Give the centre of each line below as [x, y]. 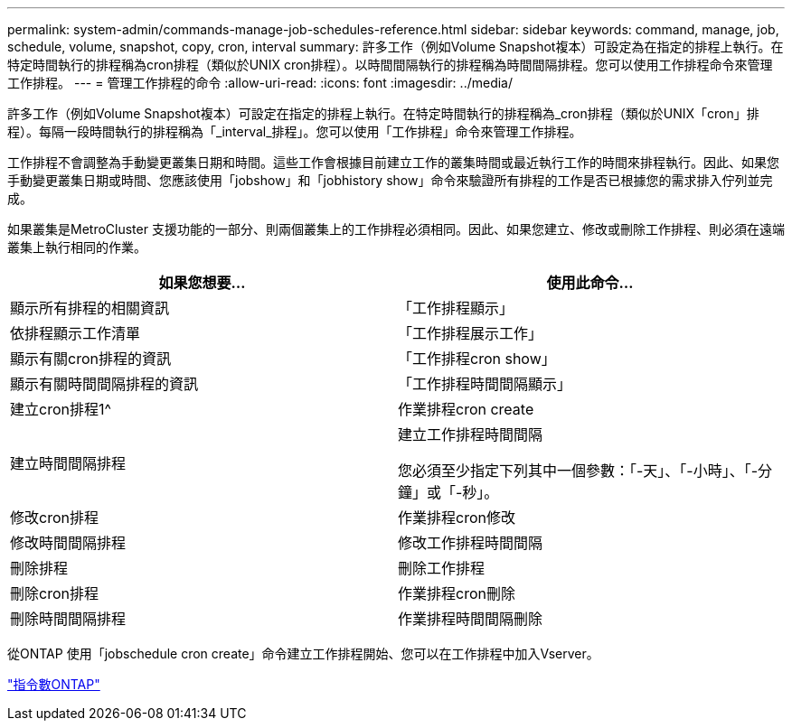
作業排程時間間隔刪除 [471, 619]
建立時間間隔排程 [68, 463]
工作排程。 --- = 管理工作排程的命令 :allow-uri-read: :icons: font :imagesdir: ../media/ [260, 83]
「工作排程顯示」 [456, 308]
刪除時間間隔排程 [68, 619]
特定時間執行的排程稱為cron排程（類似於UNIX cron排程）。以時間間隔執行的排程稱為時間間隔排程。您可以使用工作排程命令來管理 [390, 65]
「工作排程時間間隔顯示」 [485, 384]
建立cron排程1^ [61, 409]
